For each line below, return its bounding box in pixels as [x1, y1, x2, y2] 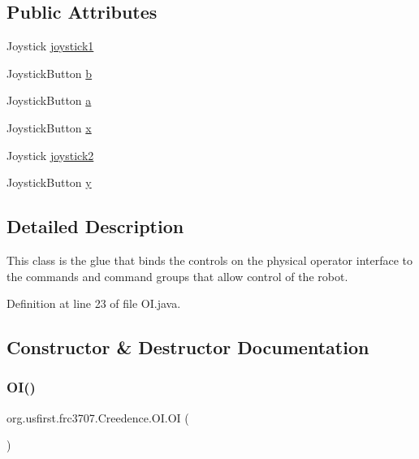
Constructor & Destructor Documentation [6, 335, 369, 360]
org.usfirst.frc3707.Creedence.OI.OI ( [6, 409, 189, 426]
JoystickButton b [6, 64, 93, 81]
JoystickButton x [6, 119, 92, 136]
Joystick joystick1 [6, 37, 94, 54]
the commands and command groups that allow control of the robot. [6, 267, 348, 284]
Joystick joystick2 [6, 146, 94, 163]
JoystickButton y [6, 174, 92, 191]
